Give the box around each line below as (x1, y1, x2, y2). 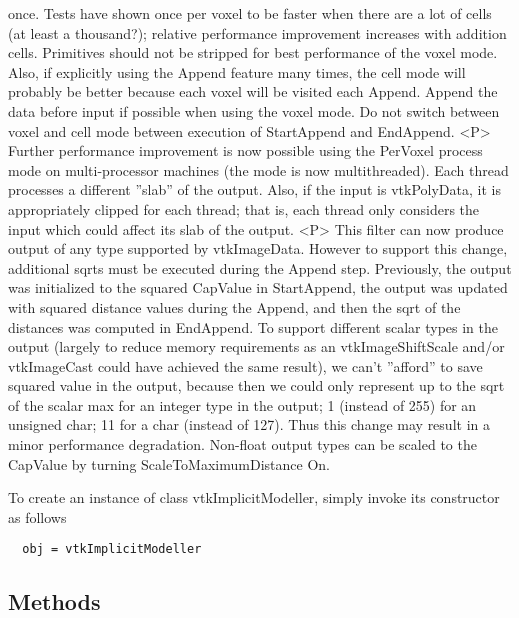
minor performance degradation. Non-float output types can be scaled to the (8, 434, 477, 455)
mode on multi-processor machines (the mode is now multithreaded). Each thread (8, 159, 509, 180)
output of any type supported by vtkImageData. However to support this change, (8, 238, 508, 259)
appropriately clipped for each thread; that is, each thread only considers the (8, 198, 480, 219)
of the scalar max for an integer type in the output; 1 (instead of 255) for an (8, 394, 477, 415)
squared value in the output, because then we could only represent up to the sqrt (8, 375, 505, 396)
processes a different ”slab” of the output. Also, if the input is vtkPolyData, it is (8, 179, 501, 200)
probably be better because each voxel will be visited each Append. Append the (8, 81, 498, 102)
